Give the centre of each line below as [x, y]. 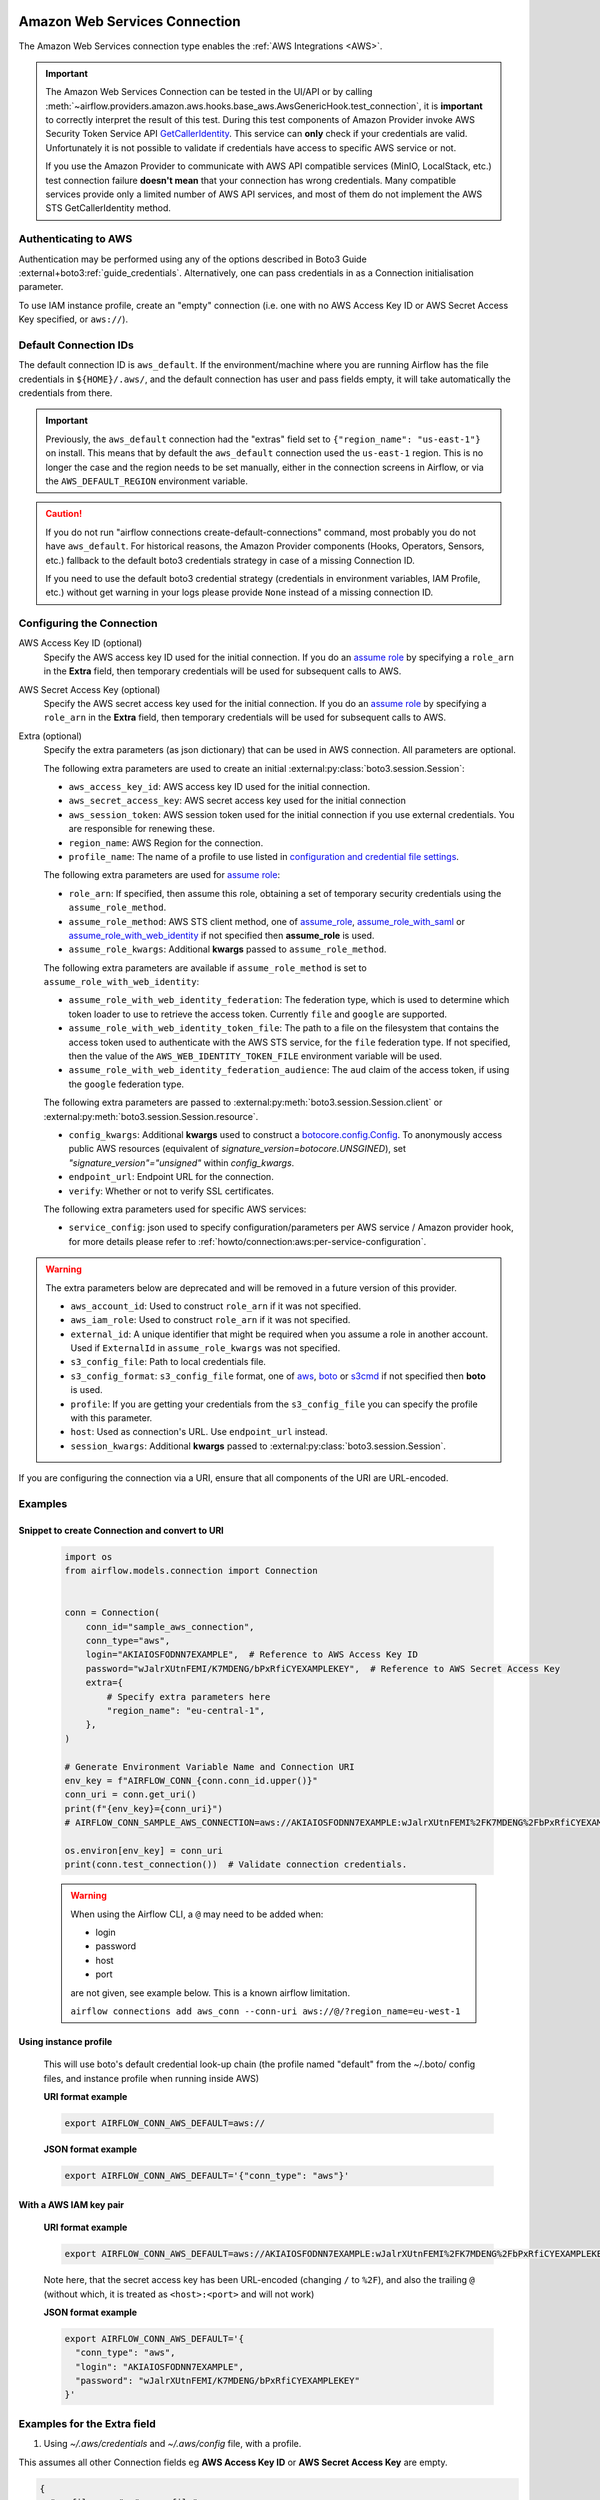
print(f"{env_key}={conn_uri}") [144, 1808]
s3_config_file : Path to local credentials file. [168, 1362]
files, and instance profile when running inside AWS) [151, 2078]
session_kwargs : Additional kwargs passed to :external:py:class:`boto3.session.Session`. [258, 1446]
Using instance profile [65, 2042]
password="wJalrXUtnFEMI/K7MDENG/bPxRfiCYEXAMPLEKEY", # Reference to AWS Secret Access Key [322, 1668]
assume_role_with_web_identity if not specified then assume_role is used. [221, 935]
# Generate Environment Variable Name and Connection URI [209, 1766]
